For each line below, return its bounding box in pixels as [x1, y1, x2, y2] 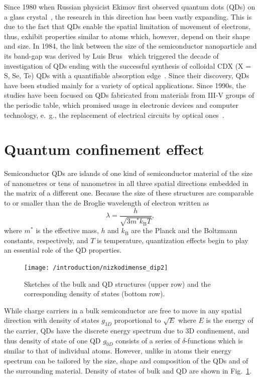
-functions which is [185, 335, 243, 345]
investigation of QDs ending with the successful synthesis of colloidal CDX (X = [4, 60, 251, 71]
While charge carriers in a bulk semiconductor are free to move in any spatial [4, 305, 242, 315]
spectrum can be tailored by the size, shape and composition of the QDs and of [4, 355, 248, 366]
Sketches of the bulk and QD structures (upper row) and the [24, 278, 211, 289]
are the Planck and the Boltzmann [131, 225, 237, 236]
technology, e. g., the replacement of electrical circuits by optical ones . [4, 109, 224, 120]
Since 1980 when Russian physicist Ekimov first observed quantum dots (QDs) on [4, 2, 255, 12]
